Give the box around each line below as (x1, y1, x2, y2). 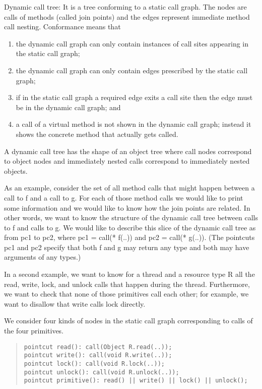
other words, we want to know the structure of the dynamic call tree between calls (4, 212, 258, 223)
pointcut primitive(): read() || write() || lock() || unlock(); (24, 377, 248, 384)
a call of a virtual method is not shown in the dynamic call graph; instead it (16, 119, 251, 129)
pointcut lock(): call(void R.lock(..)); (24, 360, 165, 367)
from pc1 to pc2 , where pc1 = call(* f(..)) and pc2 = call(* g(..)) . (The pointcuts (4, 232, 255, 242)
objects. (4, 165, 28, 176)
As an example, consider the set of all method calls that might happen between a (4, 182, 255, 193)
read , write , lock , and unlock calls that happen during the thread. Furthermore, (4, 278, 250, 289)
